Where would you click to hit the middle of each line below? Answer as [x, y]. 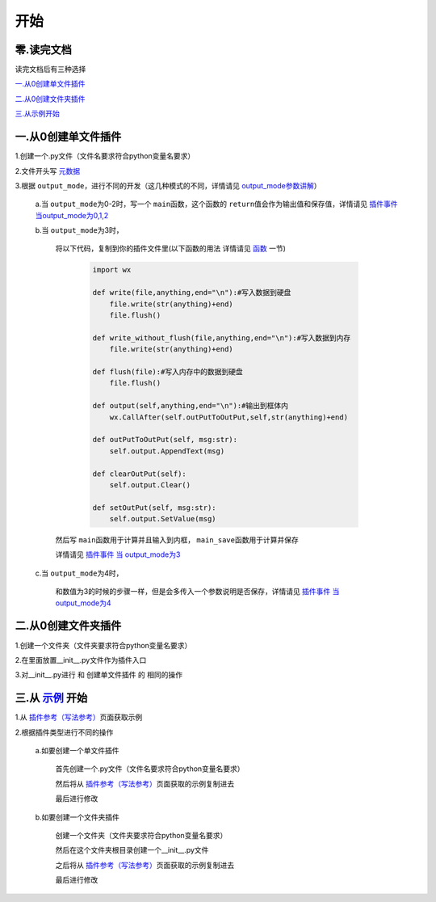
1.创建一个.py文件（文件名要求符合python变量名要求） [105, 156]
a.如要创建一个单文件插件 [77, 750]
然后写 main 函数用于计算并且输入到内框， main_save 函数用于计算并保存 [177, 540]
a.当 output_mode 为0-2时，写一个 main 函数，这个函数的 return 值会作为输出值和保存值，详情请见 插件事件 [217, 204]
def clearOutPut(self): [140, 474]
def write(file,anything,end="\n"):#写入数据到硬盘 [192, 293]
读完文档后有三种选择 [50, 70]
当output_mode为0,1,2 [72, 215]
